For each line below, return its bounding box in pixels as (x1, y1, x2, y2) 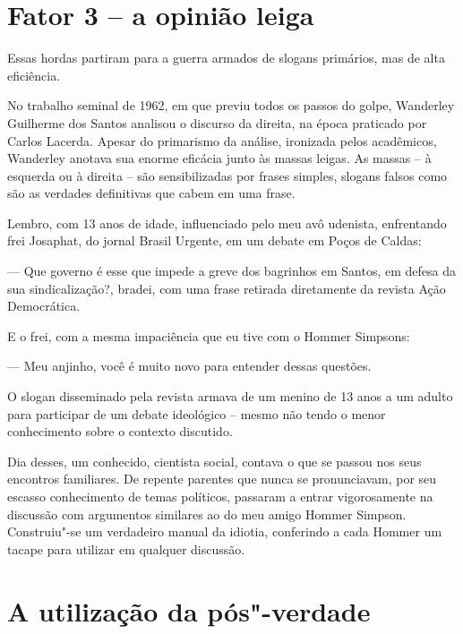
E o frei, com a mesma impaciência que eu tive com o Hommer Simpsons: (7, 326, 410, 345)
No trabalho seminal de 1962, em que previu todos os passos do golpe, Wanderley (7, 96, 455, 115)
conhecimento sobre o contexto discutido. (7, 422, 233, 441)
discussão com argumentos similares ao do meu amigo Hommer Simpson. (7, 504, 407, 523)
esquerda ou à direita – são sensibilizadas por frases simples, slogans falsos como (7, 166, 448, 184)
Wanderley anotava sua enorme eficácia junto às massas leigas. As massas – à (7, 149, 432, 167)
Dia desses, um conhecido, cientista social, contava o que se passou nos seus (7, 451, 422, 470)
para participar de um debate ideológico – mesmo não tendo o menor (7, 404, 386, 423)
